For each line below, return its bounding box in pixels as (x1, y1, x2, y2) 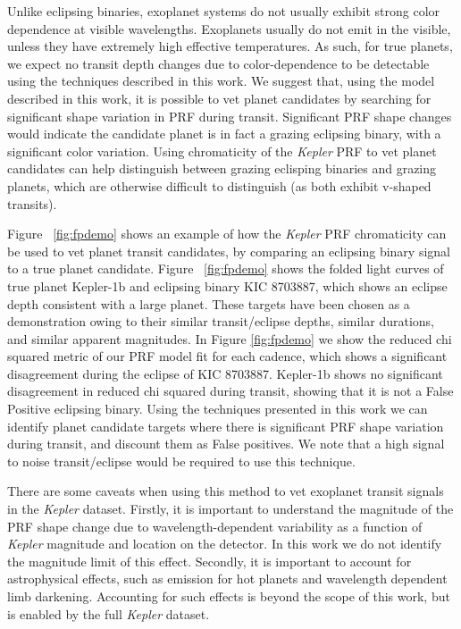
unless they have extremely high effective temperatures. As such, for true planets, (7, 37, 453, 55)
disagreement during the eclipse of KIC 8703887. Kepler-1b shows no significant (7, 364, 443, 382)
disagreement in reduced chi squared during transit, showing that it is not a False (7, 382, 454, 400)
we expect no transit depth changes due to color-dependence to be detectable (7, 54, 430, 72)
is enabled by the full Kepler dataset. (7, 604, 210, 623)
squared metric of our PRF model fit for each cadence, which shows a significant (7, 347, 448, 365)
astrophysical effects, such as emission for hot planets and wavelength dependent (7, 569, 448, 588)
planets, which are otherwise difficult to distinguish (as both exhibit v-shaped (7, 176, 432, 195)
